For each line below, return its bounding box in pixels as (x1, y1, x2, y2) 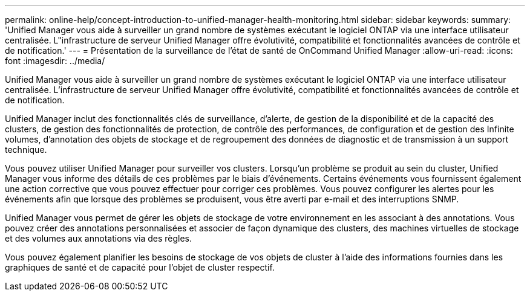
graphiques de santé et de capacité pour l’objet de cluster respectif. (5, 262, 275, 272)
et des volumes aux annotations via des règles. (5, 233, 192, 243)
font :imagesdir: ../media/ (5, 56, 105, 66)
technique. (5, 144, 47, 155)
